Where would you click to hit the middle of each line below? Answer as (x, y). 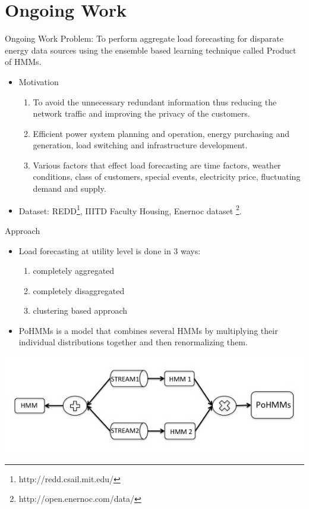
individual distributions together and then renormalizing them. (133, 342)
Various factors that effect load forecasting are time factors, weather (157, 165)
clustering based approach (80, 310)
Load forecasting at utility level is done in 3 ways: (110, 250)
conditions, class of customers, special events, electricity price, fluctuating (167, 177)
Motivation (39, 81)
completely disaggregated (79, 290)
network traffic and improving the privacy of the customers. (141, 113)
